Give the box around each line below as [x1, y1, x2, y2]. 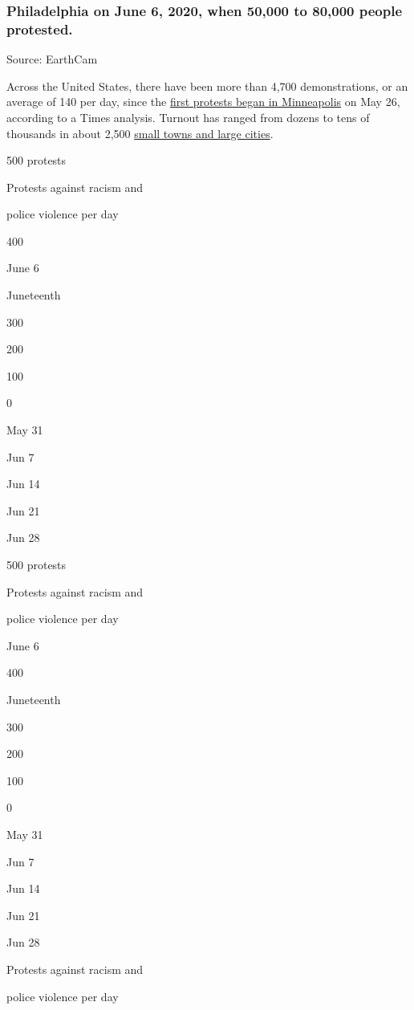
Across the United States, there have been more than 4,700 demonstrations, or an [6, 77, 408, 94]
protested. [6, 18, 73, 39]
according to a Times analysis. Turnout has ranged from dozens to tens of [6, 108, 370, 125]
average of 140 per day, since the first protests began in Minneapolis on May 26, [6, 93, 400, 110]
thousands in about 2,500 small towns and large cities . [6, 124, 274, 141]
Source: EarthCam [6, 51, 98, 67]
